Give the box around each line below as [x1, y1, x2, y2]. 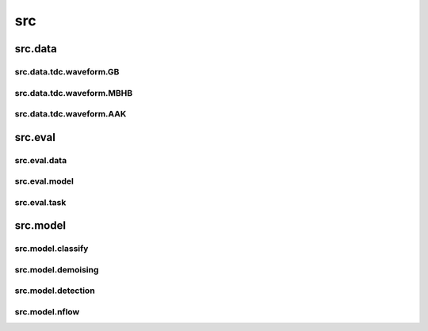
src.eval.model [14, 176, 75, 187]
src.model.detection [14, 285, 95, 296]
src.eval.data [14, 154, 67, 165]
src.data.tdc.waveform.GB [14, 66, 120, 77]
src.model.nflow [14, 306, 80, 318]
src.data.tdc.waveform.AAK [14, 108, 127, 120]
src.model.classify [14, 243, 89, 254]
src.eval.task [14, 196, 67, 207]
